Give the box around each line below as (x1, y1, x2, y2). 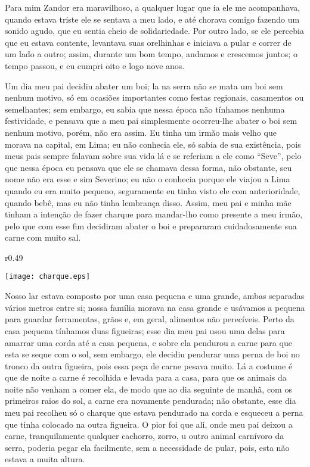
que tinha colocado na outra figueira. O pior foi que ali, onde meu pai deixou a (5, 418, 293, 430)
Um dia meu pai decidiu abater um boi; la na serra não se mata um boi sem (5, 79, 283, 92)
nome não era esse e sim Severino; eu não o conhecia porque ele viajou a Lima (5, 173, 290, 185)
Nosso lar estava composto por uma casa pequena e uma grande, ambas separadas (5, 289, 305, 302)
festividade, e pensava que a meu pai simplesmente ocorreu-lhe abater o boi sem (5, 114, 297, 127)
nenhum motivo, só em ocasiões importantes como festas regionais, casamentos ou (5, 91, 304, 104)
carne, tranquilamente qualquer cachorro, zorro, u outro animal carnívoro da (5, 429, 284, 442)
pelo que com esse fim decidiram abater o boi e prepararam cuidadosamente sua (5, 219, 297, 232)
